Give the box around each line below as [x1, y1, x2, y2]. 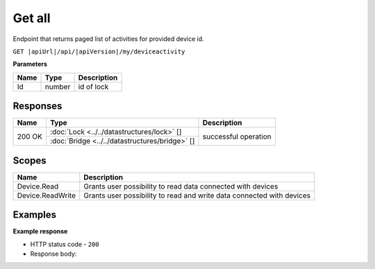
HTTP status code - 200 [30, 240, 100, 248]
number [44, 82, 71, 92]
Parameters [12, 60, 48, 69]
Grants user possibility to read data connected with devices [83, 181, 278, 191]
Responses [12, 101, 62, 112]
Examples [12, 209, 57, 221]
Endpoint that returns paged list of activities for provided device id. [12, 35, 204, 43]
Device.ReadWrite [17, 191, 76, 200]
